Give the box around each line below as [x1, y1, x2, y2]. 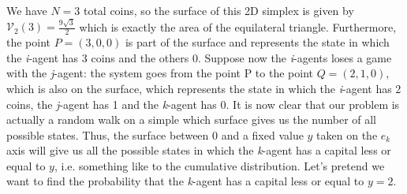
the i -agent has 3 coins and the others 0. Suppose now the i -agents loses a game [6, 49, 392, 65]
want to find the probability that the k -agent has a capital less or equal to [6, 173, 364, 189]
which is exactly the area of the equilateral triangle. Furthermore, [79, 18, 397, 35]
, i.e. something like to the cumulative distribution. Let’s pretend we [54, 157, 385, 173]
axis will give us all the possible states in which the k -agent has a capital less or [6, 142, 391, 159]
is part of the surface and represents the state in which [125, 34, 390, 50]
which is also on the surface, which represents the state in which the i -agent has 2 [6, 80, 401, 96]
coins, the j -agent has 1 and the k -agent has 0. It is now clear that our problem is [6, 95, 400, 112]
